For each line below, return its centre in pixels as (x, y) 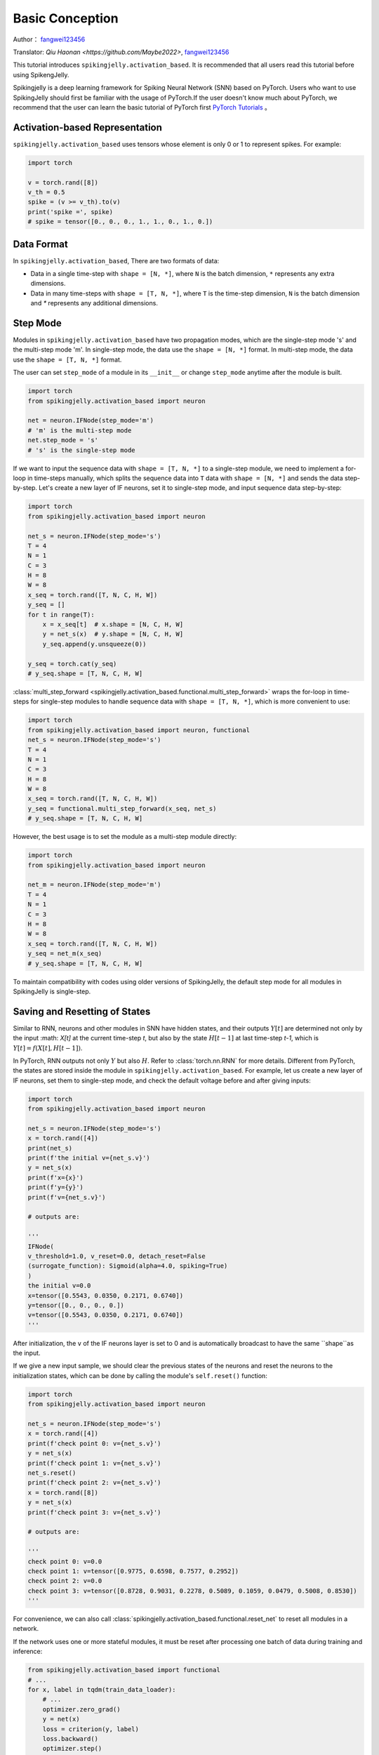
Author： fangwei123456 (49, 39)
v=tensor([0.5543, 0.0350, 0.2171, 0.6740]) (106, 1315)
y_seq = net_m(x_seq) (65, 954)
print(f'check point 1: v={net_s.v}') (94, 1463)
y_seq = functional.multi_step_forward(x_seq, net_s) (122, 808)
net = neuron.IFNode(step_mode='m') (91, 420)
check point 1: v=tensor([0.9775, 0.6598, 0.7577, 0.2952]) (133, 1571)
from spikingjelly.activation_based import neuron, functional (139, 730)
